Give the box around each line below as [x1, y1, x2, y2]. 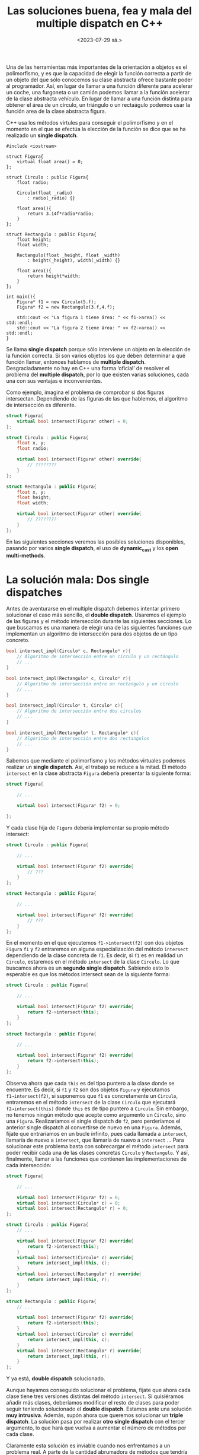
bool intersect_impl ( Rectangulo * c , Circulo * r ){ [6, 675, 131, 681]
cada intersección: [6, 1161, 52, 1168]
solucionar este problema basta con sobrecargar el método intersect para [6, 1142, 188, 1149]
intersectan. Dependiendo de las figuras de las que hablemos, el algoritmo [6, 395, 188, 402]
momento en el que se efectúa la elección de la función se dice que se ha [6, 125, 186, 132]
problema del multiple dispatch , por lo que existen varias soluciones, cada [6, 371, 190, 378]
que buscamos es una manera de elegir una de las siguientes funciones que [6, 624, 192, 631]
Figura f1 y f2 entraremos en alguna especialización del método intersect [6, 945, 188, 953]
